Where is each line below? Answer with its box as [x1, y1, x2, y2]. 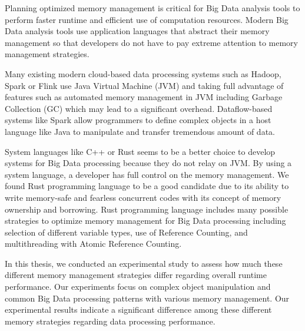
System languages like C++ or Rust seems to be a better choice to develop [5, 145, 276, 157]
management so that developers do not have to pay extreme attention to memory [5, 36, 298, 48]
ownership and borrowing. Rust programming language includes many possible [5, 203, 289, 215]
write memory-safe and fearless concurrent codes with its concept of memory [5, 191, 281, 203]
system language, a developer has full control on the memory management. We [5, 168, 289, 180]
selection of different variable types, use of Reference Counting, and [5, 226, 248, 238]
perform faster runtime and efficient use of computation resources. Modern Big [5, 13, 289, 25]
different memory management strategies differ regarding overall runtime [5, 269, 267, 281]
